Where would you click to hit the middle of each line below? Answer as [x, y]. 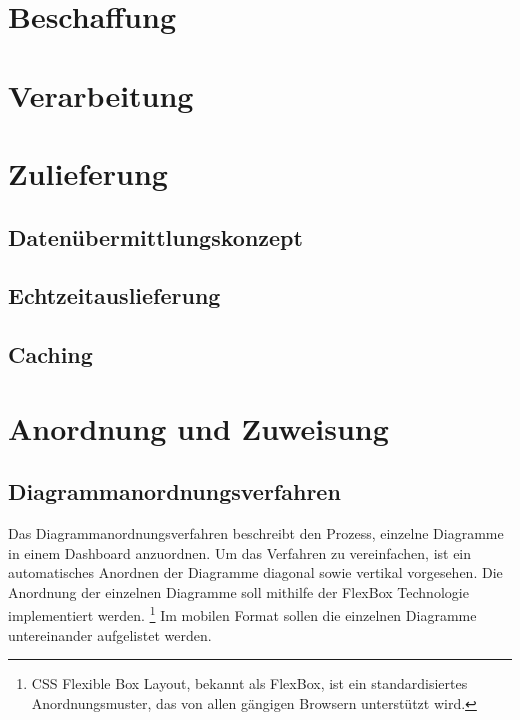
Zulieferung [88, 172]
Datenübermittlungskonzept [155, 236]
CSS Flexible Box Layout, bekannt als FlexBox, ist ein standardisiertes [249, 683]
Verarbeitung [101, 94]
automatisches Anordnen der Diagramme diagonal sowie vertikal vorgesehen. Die [255, 572]
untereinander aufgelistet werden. [110, 634]
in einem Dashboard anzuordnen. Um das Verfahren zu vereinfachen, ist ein [240, 552]
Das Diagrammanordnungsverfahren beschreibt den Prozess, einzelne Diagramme [256, 533]
